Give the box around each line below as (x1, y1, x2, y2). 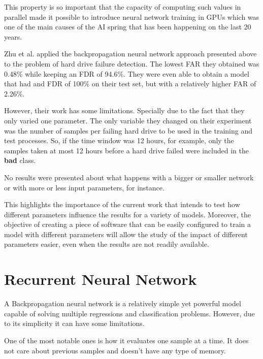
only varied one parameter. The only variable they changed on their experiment (4, 115, 252, 125)
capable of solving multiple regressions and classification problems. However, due (4, 308, 255, 318)
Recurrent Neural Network (4, 269, 197, 289)
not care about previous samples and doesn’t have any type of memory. (4, 345, 226, 355)
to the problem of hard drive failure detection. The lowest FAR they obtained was (4, 58, 259, 69)
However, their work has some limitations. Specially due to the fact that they (4, 105, 245, 116)
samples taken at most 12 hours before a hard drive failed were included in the (4, 145, 249, 155)
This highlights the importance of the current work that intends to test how (4, 199, 240, 210)
